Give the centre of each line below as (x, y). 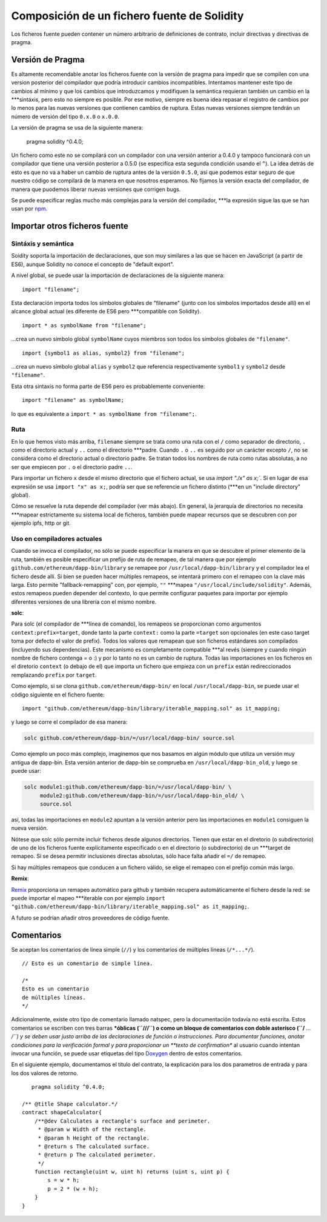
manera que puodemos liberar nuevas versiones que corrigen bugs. (96, 189)
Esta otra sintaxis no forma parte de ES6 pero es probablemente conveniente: (108, 386)
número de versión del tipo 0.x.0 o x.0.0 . (65, 116)
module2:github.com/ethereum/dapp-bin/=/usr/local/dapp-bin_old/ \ (142, 795)
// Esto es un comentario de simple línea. (88, 963)
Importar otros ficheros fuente (70, 226)
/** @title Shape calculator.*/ (70, 1104)
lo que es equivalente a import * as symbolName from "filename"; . (104, 414)
